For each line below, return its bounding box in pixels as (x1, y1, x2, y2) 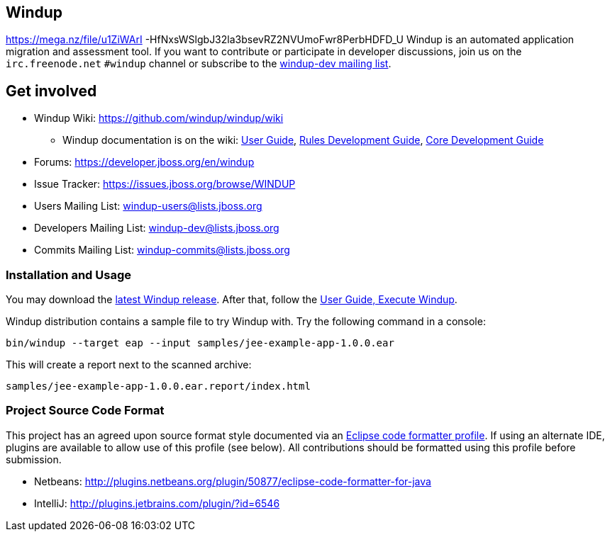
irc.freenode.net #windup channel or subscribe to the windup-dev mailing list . (6, 57, 392, 70)
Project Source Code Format (6, 403, 165, 418)
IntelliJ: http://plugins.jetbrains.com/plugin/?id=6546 (34, 497, 280, 509)
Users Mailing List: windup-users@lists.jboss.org (34, 200, 262, 213)
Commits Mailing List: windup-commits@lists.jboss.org (34, 244, 290, 256)
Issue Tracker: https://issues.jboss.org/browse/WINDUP (34, 178, 296, 191)
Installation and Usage (6, 267, 131, 282)
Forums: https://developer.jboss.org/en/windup (34, 156, 255, 169)
